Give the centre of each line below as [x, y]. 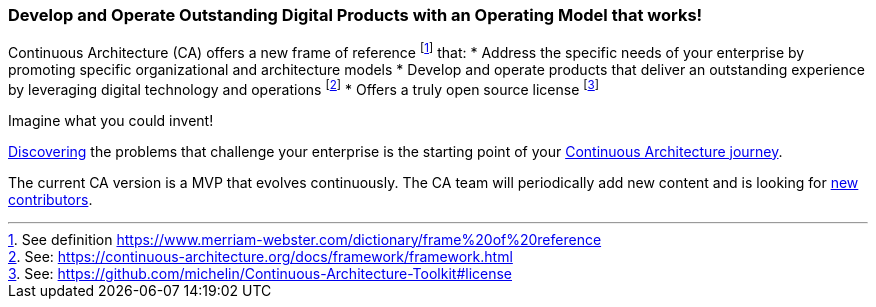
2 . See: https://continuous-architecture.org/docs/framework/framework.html [260, 256]
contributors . [50, 199]
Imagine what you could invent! [111, 120]
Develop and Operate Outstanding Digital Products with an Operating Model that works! [355, 15]
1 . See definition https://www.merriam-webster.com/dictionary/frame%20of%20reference [305, 239]
